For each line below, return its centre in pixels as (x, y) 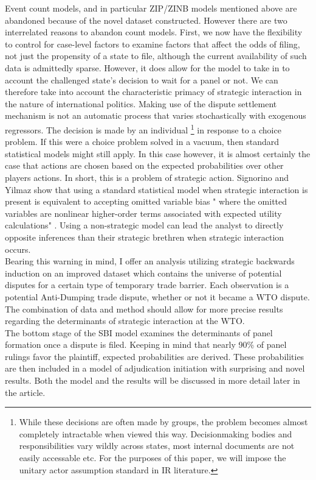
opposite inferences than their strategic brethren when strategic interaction (145, 237)
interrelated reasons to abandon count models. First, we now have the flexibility (154, 32)
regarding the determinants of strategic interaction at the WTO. (125, 321)
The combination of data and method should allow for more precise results (144, 309)
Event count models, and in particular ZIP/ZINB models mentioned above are (151, 8)
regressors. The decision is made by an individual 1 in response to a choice (143, 129)
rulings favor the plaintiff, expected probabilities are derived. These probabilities (155, 356)
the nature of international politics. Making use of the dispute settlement (141, 103)
